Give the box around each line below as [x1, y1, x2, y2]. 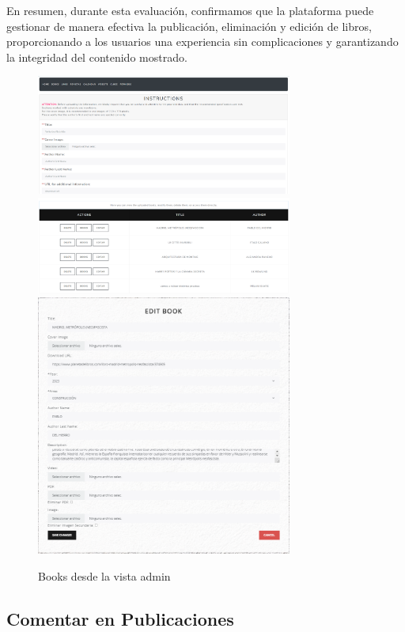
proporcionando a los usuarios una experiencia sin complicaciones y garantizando [6, 33, 399, 50]
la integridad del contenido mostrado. [6, 48, 187, 65]
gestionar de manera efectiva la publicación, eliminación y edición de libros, [6, 17, 372, 34]
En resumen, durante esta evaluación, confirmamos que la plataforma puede [6, 2, 374, 18]
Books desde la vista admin [38, 568, 171, 585]
